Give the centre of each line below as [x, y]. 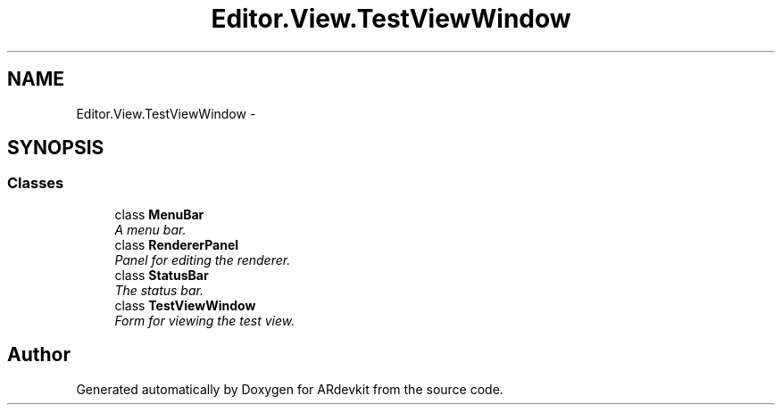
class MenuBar [159, 214]
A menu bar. [150, 229]
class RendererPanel [177, 244]
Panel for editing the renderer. [203, 260]
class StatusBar [162, 275]
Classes [36, 183]
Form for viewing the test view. [205, 320]
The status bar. [159, 290]
